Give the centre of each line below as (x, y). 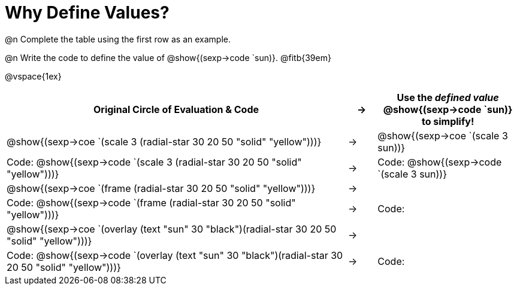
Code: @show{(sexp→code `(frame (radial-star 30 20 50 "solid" (151, 202)
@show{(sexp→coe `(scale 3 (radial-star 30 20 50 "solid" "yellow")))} (164, 141)
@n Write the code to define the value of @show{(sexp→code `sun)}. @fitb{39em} (168, 57)
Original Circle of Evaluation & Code (176, 109)
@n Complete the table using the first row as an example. (118, 39)
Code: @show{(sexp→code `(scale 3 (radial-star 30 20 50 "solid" (154, 162)
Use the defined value (448, 97)
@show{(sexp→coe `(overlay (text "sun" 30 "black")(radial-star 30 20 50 (172, 229)
